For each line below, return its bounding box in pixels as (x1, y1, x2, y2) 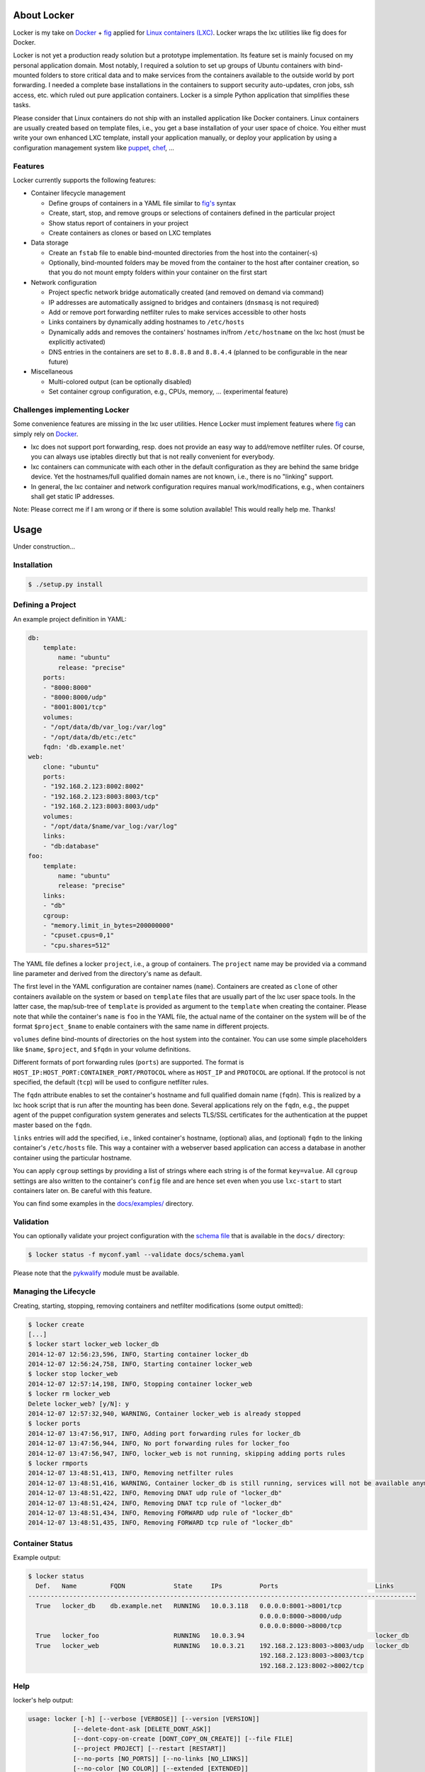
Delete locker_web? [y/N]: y (28, 1400, 130, 1408)
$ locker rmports (28, 1459, 89, 1467)
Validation (13, 1217, 50, 1227)
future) (48, 357, 69, 366)
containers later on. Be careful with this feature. (13, 1186, 152, 1194)
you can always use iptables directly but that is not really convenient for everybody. (30, 452, 276, 461)
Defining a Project (13, 600, 76, 610)
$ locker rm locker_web (28, 1390, 111, 1398)
